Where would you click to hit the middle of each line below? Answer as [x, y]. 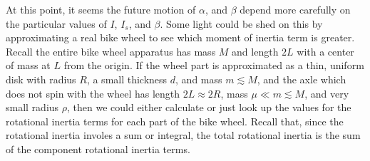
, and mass [199, 79]
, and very [327, 93]
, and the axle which [302, 79]
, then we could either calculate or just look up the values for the [209, 107]
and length [255, 51]
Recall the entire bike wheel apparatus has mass [111, 51]
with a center [325, 51]
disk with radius [41, 79]
